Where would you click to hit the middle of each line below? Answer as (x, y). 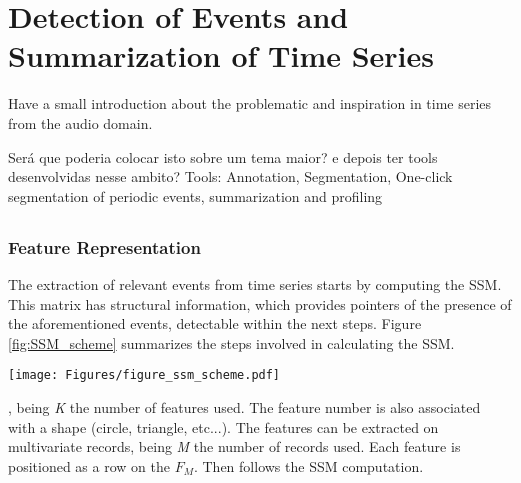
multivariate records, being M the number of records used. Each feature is (234, 446)
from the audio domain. (80, 122)
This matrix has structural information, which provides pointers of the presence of (260, 303)
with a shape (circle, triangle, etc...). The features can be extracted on (223, 426)
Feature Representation (104, 246)
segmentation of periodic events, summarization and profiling (195, 195)
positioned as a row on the (89, 465)
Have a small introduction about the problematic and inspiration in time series (250, 103)
